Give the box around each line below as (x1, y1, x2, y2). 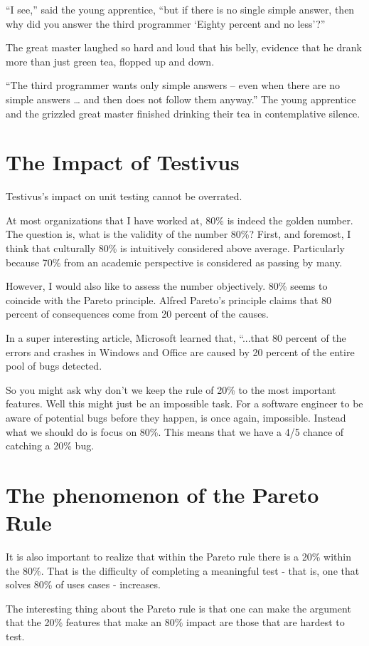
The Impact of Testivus (6, 147, 240, 177)
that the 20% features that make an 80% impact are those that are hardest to (6, 615, 345, 630)
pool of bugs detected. (6, 358, 102, 373)
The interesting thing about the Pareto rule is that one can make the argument (6, 600, 351, 615)
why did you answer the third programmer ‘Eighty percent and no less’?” (6, 16, 326, 31)
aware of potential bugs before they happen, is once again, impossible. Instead (6, 410, 346, 424)
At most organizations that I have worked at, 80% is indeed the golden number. (6, 212, 353, 227)
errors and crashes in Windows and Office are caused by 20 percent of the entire (6, 344, 355, 359)
